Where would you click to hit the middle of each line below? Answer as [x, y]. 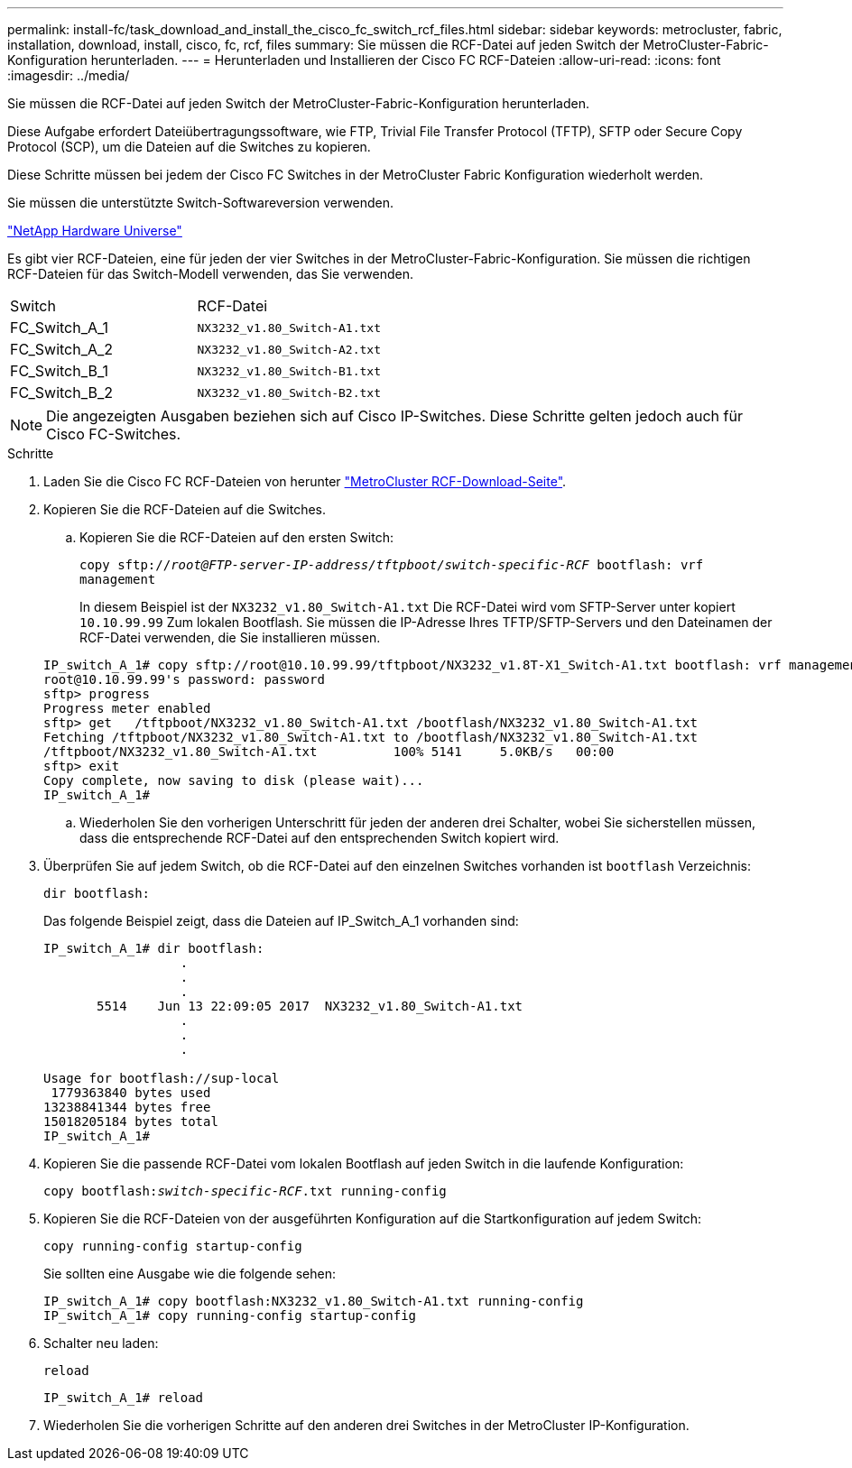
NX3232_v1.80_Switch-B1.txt [289, 371]
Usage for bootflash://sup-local [162, 1078]
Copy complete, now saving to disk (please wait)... [234, 780]
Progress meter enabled [127, 708]
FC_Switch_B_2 [62, 392]
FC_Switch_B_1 [60, 371]
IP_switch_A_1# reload [124, 1398]
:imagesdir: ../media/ [69, 75]
